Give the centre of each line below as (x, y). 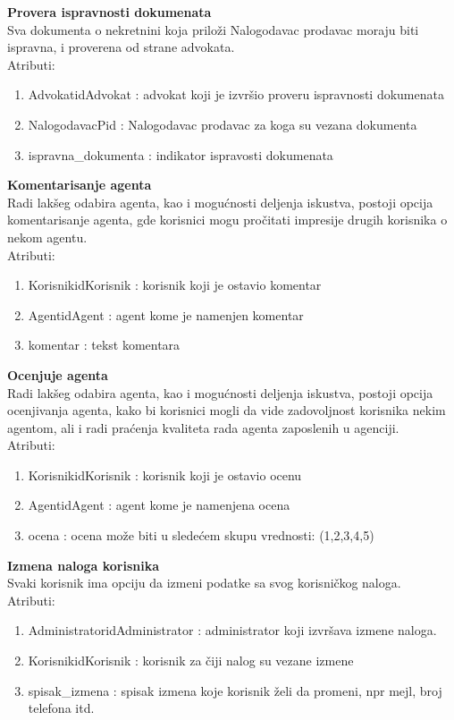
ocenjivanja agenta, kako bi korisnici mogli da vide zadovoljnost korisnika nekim (227, 410)
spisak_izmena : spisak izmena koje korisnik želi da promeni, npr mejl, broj (235, 690)
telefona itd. (61, 708)
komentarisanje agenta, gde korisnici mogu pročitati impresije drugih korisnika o (227, 220)
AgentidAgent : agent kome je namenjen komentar (166, 314)
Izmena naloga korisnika (84, 565)
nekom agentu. (47, 237)
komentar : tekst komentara (104, 345)
